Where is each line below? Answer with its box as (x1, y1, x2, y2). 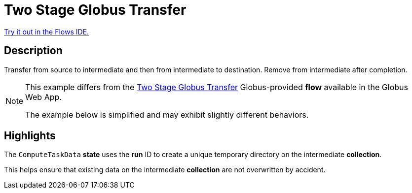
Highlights (4, 129, 56, 142)
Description (4, 44, 63, 57)
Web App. (25, 92, 62, 102)
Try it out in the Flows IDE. (4, 27, 89, 36)
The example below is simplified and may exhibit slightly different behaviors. (25, 109, 309, 120)
